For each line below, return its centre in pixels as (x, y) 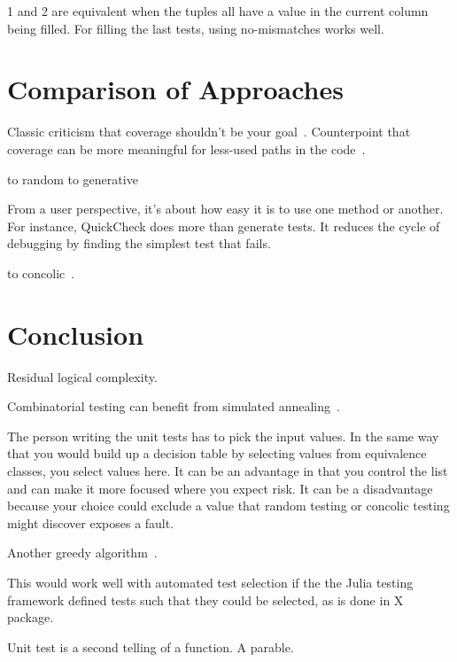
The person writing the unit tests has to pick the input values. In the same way (223, 436)
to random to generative (73, 179)
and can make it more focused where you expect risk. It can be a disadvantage (220, 488)
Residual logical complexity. (82, 376)
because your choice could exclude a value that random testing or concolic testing (228, 506)
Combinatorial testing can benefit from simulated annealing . (174, 406)
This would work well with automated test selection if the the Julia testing (210, 582)
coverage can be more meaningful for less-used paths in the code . (186, 148)
